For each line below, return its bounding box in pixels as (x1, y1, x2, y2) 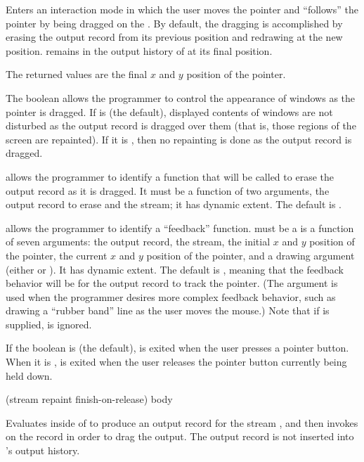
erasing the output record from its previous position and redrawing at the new (6, 30, 343, 44)
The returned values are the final (6, 67, 148, 82)
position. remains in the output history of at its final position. (6, 43, 273, 58)
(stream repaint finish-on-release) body (6, 392, 173, 406)
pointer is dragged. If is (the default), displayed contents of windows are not (6, 104, 333, 119)
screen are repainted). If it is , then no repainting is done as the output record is (6, 131, 352, 146)
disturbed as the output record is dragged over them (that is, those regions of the (6, 118, 356, 133)
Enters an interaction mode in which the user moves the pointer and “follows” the (6, 2, 358, 16)
